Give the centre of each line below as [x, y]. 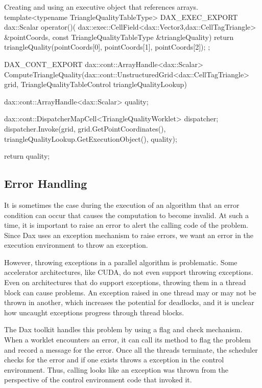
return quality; [27, 156]
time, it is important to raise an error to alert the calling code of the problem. [126, 225]
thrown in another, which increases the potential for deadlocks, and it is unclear [129, 302]
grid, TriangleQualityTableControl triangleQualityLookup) [96, 84]
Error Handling [46, 184]
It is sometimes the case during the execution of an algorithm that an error [122, 204]
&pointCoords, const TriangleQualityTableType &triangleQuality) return [119, 37]
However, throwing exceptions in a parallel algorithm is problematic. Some [121, 262]
